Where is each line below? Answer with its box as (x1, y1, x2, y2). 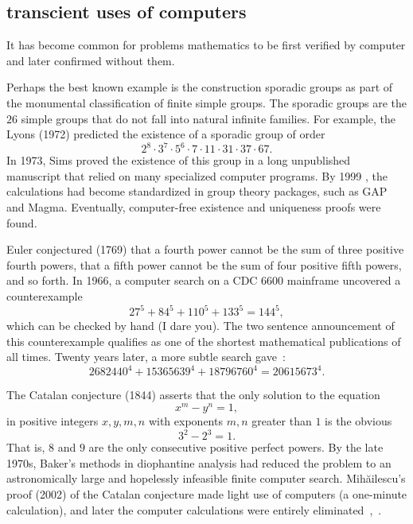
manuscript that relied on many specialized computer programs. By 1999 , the (6, 167, 388, 184)
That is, (6, 439, 45, 456)
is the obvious (325, 413, 392, 429)
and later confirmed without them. (6, 52, 175, 68)
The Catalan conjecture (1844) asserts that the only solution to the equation (6, 386, 380, 403)
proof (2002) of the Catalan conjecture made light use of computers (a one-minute (6, 485, 407, 502)
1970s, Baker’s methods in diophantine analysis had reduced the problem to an (6, 454, 392, 471)
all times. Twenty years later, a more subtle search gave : (6, 348, 286, 365)
